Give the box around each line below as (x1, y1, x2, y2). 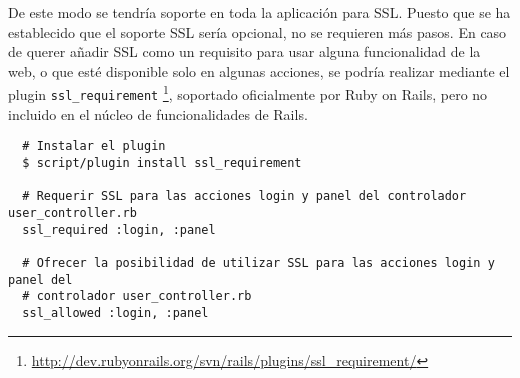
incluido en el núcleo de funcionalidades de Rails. (8, 103, 308, 124)
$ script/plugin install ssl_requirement (22, 155, 302, 170)
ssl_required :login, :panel (22, 222, 216, 237)
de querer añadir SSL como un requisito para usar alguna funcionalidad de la (8, 41, 481, 62)
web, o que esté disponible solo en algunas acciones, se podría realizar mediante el (8, 60, 510, 81)
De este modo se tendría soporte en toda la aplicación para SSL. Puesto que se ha (8, 2, 511, 22)
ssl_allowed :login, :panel (22, 305, 209, 320)
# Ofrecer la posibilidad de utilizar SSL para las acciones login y (22, 255, 495, 270)
